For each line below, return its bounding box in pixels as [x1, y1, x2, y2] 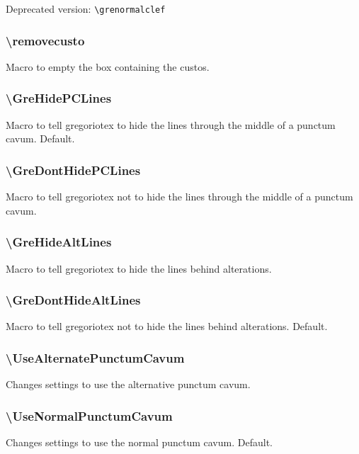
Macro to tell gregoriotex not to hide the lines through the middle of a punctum [6, 189, 353, 204]
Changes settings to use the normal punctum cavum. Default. [6, 434, 273, 449]
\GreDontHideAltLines [6, 291, 141, 309]
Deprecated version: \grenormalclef [6, 1, 166, 16]
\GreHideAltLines [6, 233, 112, 251]
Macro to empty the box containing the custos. [6, 59, 210, 74]
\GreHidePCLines [6, 89, 112, 107]
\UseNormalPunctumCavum [6, 407, 173, 424]
